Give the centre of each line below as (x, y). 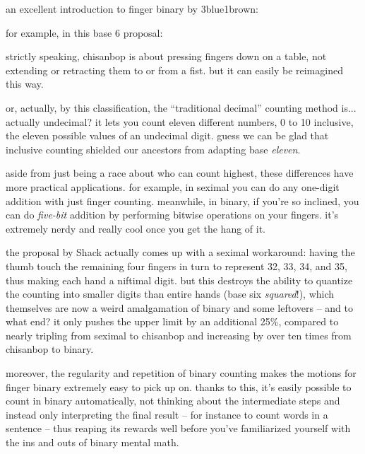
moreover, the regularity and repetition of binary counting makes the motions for (181, 373)
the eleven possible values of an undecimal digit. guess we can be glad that (167, 135)
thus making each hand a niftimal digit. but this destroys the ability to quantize (179, 280)
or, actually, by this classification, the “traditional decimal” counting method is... (181, 107)
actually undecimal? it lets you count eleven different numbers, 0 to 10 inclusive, (180, 121)
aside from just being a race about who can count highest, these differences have (180, 173)
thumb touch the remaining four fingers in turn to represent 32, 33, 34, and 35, (176, 266)
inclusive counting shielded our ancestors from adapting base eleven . (153, 149)
